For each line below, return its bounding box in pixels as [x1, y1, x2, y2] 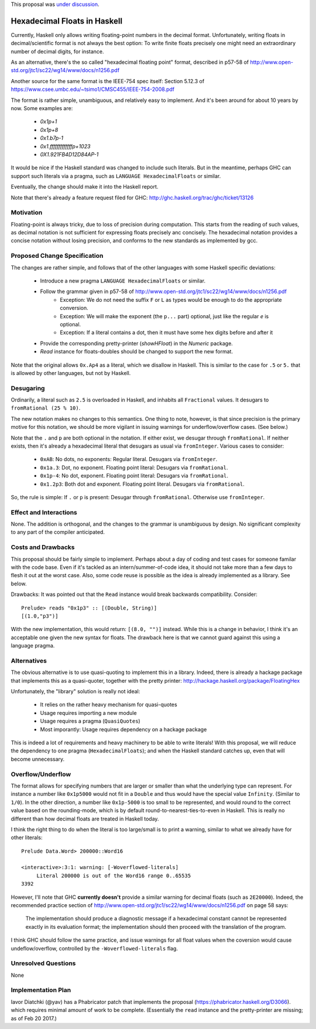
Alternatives [11, 656, 47, 665]
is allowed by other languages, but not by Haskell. [11, 369, 131, 376]
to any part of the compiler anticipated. [11, 529, 105, 536]
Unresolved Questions [11, 959, 76, 967]
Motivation [11, 209, 43, 217]
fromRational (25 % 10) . [11, 404, 81, 411]
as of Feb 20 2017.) [11, 1014, 57, 1022]
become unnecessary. [11, 755, 65, 762]
